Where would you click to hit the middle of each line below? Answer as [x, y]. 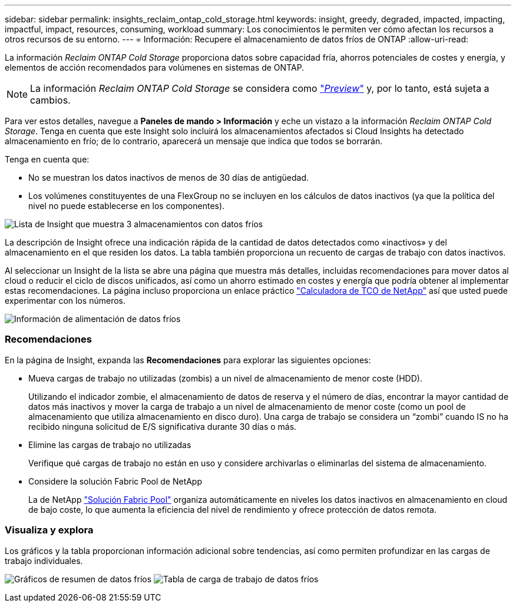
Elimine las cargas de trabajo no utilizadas [110, 445]
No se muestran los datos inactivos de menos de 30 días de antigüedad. [169, 178]
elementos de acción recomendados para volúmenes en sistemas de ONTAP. [155, 67]
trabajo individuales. [44, 560]
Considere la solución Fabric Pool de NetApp [115, 481]
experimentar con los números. [65, 301]
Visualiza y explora [49, 530]
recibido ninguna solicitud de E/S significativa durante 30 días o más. [163, 426]
